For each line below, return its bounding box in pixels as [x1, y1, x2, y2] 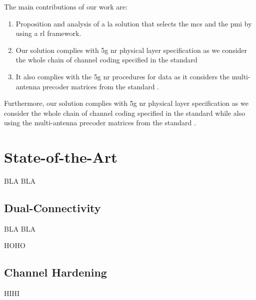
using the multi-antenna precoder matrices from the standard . [4, 117, 196, 128]
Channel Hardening [4, 265, 107, 280]
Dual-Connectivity [4, 200, 101, 216]
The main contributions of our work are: [4, 1, 127, 11]
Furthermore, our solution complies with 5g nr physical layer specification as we [4, 98, 248, 108]
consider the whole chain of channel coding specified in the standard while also [4, 107, 245, 118]
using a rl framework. [15, 28, 81, 38]
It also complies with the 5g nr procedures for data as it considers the [15, 71, 230, 81]
